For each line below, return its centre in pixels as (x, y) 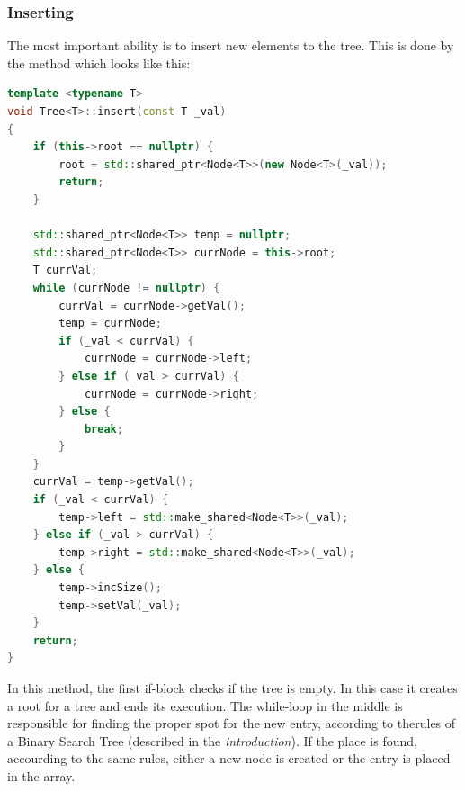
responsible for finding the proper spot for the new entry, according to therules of (232, 723)
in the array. (41, 775)
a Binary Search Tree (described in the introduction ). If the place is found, (212, 740)
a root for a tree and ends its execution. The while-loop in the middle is (205, 705)
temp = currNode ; (110, 324)
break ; (103, 429)
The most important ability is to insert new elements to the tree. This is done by (231, 45)
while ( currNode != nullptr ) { (126, 288)
